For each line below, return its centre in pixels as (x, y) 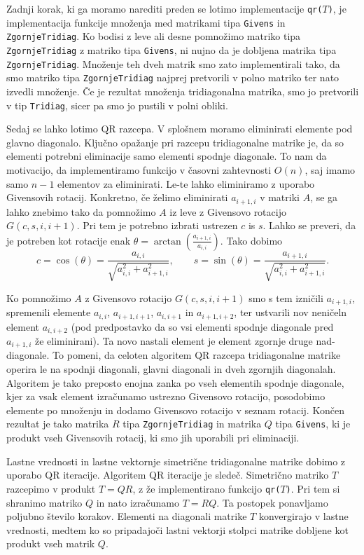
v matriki (280, 197)
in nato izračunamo (138, 502)
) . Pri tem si (313, 488)
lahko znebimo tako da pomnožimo (81, 211)
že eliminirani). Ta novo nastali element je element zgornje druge (174, 341)
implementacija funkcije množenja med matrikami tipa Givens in (146, 22)
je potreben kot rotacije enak (69, 240)
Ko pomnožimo (39, 297)
